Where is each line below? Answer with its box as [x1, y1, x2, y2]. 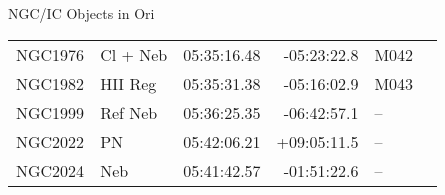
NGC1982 [16, 71, 85, 95]
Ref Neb [100, 100, 158, 124]
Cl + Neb [100, 42, 168, 66]
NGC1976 [16, 42, 85, 66]
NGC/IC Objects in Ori [8, 3, 155, 23]
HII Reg [100, 71, 157, 95]
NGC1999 [16, 100, 85, 124]
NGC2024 [16, 158, 85, 182]
